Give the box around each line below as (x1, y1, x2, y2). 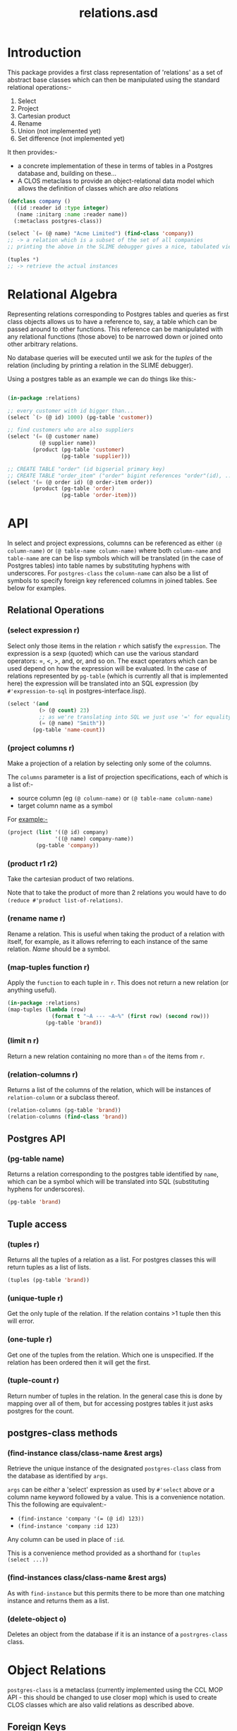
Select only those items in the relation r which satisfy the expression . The (7, 641, 221, 650)
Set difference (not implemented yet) (17, 134, 125, 143)
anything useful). (7, 986, 56, 994)
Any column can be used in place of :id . (7, 1535, 125, 1544)
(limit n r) (7, 1036, 39, 1046)
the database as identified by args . (7, 1472, 108, 1480)
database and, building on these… (17, 169, 117, 177)
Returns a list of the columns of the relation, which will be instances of (7, 1086, 212, 1094)
